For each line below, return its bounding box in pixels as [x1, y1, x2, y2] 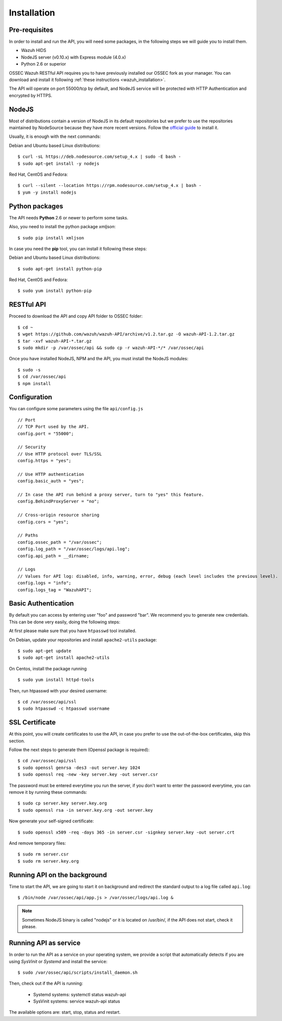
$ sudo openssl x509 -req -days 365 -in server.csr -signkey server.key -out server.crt [17, 829, 235, 835]
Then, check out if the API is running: [9, 981, 83, 987]
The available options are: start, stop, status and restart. [9, 1009, 121, 1015]
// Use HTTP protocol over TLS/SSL [17, 451, 102, 456]
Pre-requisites [9, 26, 53, 34]
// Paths [17, 533, 38, 538]
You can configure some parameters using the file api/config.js [9, 406, 143, 412]
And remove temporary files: [9, 840, 66, 846]
